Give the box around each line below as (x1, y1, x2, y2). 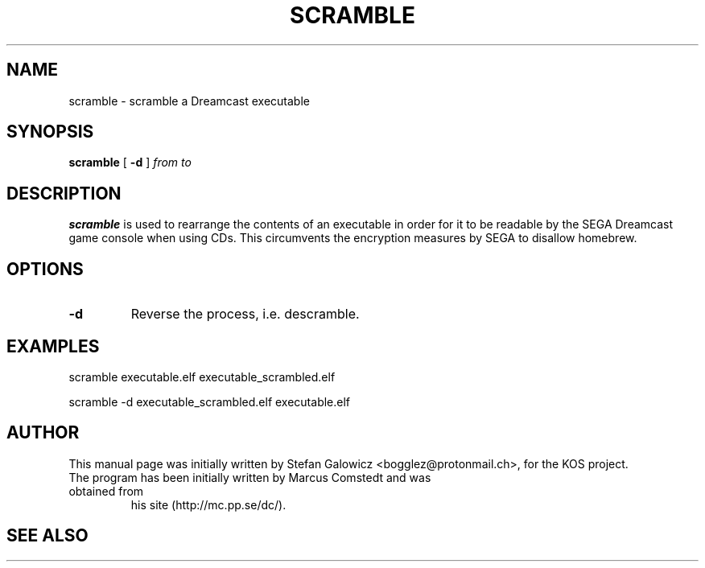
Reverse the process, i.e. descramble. (130, 306, 360, 323)
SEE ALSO (6, 525, 89, 546)
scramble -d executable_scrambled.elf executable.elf (68, 394, 351, 409)
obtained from (68, 484, 144, 498)
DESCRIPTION (6, 183, 122, 204)
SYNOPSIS (6, 121, 94, 142)
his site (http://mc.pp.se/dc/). (130, 497, 287, 512)
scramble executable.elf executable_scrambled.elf (68, 369, 336, 384)
